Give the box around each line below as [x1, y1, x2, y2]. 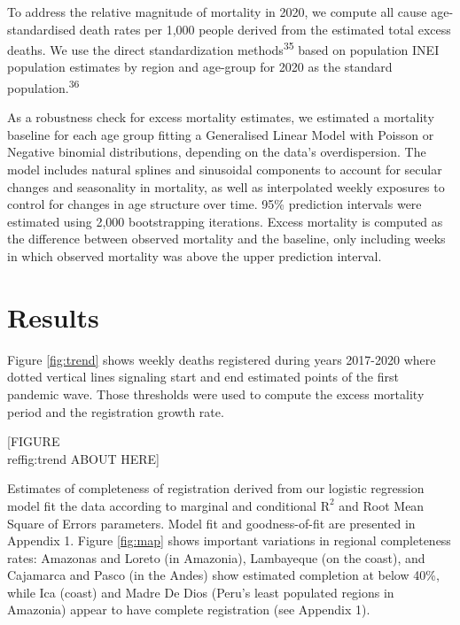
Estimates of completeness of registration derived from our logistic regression [7, 479, 425, 498]
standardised [7, 19, 76, 38]
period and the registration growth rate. [7, 402, 224, 421]
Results [7, 298, 99, 335]
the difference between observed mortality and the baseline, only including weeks [7, 229, 446, 248]
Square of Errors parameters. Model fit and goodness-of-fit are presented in [7, 513, 416, 532]
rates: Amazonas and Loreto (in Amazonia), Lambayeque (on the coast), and [7, 548, 425, 567]
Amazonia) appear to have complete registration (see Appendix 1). [7, 600, 370, 619]
